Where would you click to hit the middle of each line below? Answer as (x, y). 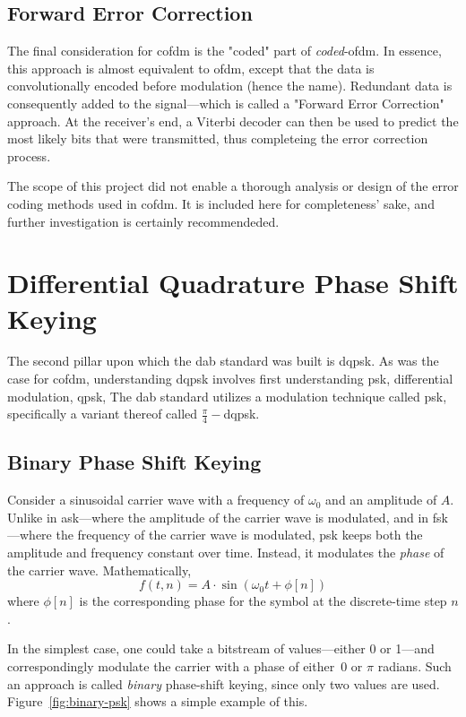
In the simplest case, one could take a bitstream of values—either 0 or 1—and (221, 648)
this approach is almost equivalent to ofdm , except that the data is (191, 68)
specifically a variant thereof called (103, 414)
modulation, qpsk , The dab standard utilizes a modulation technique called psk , (227, 396)
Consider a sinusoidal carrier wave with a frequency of (156, 500)
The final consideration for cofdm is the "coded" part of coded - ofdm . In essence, (224, 51)
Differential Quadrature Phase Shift (233, 283)
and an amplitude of (381, 500)
